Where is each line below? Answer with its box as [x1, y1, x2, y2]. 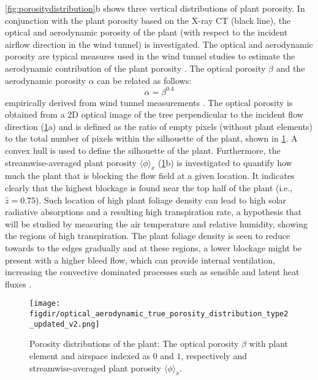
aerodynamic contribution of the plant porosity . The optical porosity [5, 61, 266, 74]
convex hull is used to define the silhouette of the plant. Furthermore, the [5, 144, 281, 157]
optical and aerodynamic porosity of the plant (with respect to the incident [5, 26, 288, 39]
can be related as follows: [97, 74, 192, 86]
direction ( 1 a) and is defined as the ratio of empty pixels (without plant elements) [5, 120, 313, 132]
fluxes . [5, 277, 32, 290]
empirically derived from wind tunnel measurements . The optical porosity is [5, 96, 293, 108]
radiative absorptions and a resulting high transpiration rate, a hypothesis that [5, 205, 302, 218]
